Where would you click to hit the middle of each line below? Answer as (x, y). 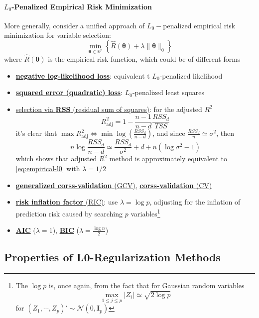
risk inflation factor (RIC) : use (67, 202)
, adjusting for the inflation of (195, 202)
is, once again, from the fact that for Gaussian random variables (146, 285)
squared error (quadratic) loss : (69, 92)
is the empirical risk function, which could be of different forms (144, 58)
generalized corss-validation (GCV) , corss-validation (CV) (114, 185)
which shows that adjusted (56, 159)
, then (225, 133)
